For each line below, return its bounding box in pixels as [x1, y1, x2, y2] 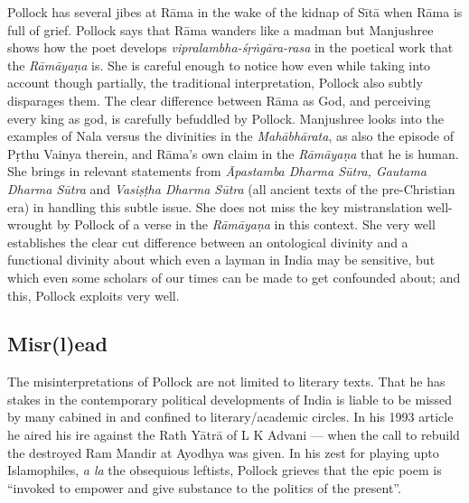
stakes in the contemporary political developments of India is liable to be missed [7, 389, 453, 408]
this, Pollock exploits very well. [7, 285, 180, 304]
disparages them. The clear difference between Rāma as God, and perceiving [7, 90, 431, 109]
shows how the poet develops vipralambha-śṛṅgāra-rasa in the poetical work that [7, 38, 454, 57]
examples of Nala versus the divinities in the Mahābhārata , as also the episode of [7, 126, 455, 145]
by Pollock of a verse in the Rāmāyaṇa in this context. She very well [56, 215, 436, 234]
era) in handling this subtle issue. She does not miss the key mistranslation [7, 197, 423, 216]
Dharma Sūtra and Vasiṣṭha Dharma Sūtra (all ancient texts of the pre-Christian [7, 179, 455, 198]
